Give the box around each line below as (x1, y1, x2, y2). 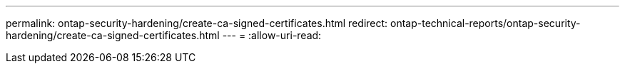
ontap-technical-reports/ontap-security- (390, 17, 581, 29)
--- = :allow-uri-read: (222, 29, 322, 41)
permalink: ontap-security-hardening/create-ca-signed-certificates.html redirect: (6, 17, 388, 29)
